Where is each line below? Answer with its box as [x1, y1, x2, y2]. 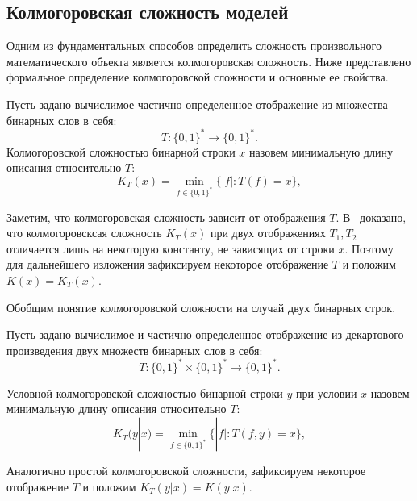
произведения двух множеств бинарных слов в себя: [6, 341, 263, 358]
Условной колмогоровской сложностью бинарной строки [6, 384, 283, 401]
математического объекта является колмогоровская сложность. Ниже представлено [6, 52, 411, 69]
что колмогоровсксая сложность [6, 224, 162, 241]
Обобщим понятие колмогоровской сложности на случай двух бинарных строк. [6, 299, 396, 315]
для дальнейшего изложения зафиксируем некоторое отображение [6, 256, 329, 273]
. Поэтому [344, 240, 394, 257]
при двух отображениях [210, 224, 326, 241]
